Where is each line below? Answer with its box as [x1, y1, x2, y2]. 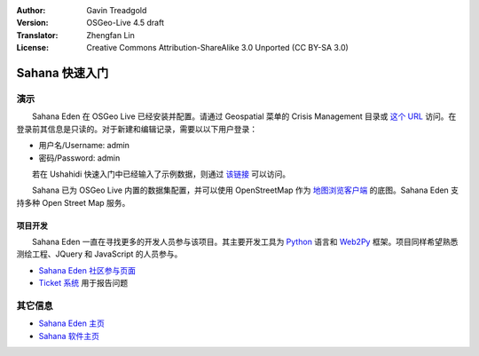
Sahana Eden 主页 [38, 318, 106, 328]
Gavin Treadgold [86, 5, 147, 15]
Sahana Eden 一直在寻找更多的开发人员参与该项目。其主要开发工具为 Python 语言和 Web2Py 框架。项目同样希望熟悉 [31, 236, 459, 248]
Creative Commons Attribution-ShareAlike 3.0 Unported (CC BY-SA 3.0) [86, 43, 349, 53]
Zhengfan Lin [86, 29, 135, 40]
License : [16, 43, 49, 53]
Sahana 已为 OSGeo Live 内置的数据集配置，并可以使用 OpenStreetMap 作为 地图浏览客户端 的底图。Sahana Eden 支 [31, 185, 459, 195]
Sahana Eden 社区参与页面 [38, 265, 137, 275]
